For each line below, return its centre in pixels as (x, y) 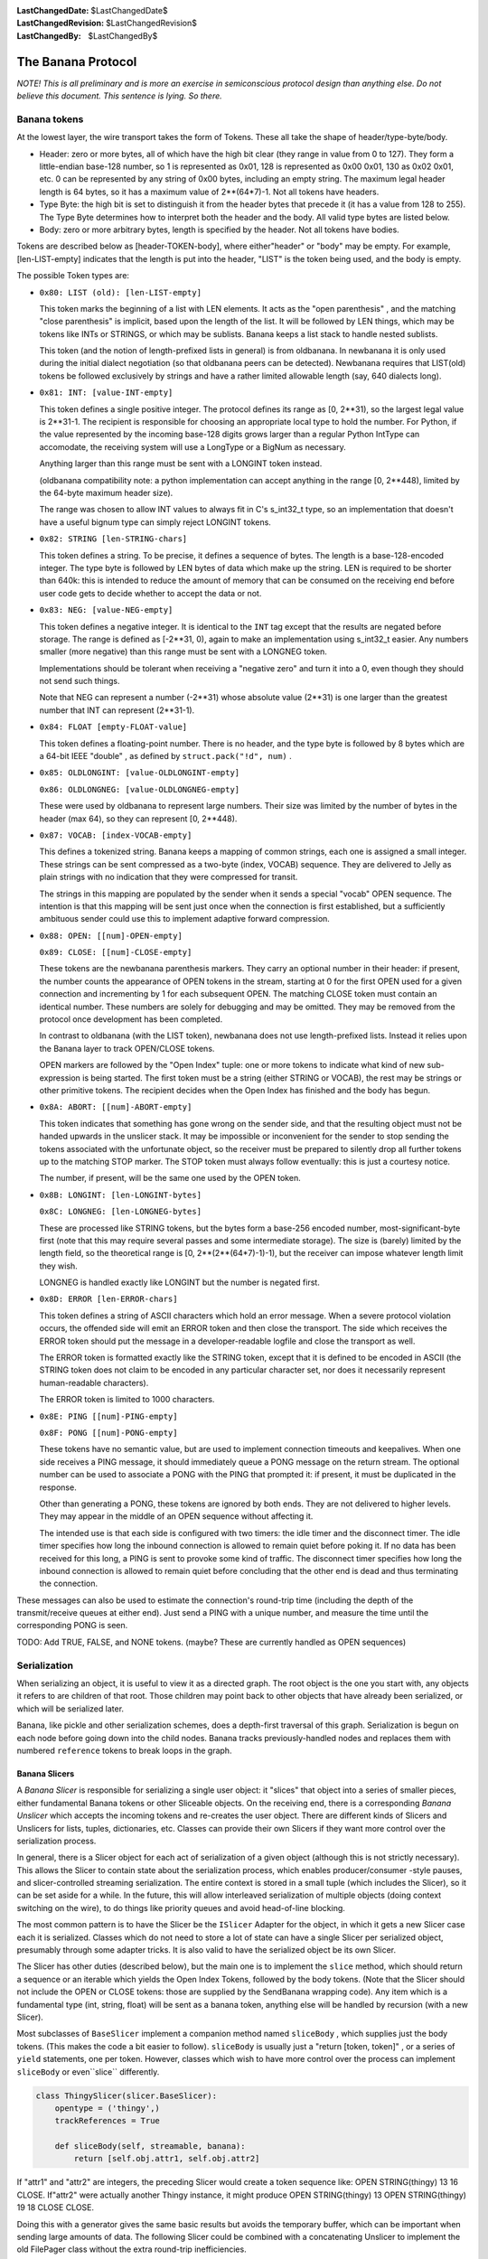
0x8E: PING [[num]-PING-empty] (108, 1416)
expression (60, 1078)
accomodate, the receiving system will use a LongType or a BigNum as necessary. (193, 446)
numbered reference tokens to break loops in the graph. (124, 1750)
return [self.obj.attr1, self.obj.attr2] (167, 2159)
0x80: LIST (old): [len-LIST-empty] (121, 292)
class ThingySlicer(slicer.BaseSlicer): (126, 2095)
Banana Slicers (46, 1773)
